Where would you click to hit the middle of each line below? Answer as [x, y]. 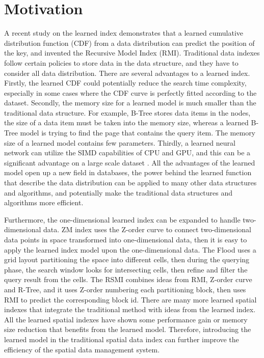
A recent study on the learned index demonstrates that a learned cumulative [124, 33]
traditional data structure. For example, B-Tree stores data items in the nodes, [127, 112]
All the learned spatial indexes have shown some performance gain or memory [126, 319]
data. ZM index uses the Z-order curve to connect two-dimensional [147, 229]
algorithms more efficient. [44, 202]
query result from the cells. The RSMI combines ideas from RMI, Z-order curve [128, 279]
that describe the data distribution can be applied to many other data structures [130, 183]
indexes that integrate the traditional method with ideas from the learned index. [130, 309]
